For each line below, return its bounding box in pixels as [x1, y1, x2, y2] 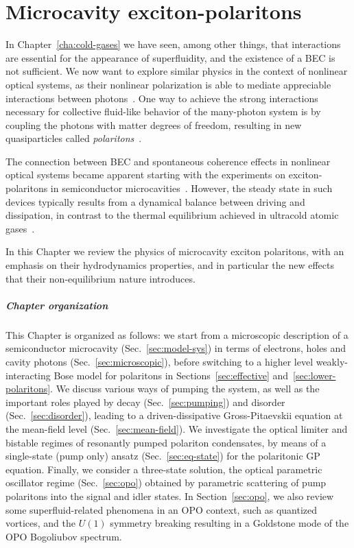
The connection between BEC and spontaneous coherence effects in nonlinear [5, 154, 331, 168]
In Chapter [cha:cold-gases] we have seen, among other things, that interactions [5, 37, 341, 51]
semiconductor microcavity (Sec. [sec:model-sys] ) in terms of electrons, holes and [5, 341, 346, 355]
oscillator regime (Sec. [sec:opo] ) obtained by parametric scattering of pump [5, 475, 327, 490]
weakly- [316, 354, 348, 368]
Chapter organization [5, 298, 108, 312]
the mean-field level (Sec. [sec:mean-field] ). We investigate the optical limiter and [5, 421, 348, 436]
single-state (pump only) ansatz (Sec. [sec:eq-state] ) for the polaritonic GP [5, 449, 320, 463]
